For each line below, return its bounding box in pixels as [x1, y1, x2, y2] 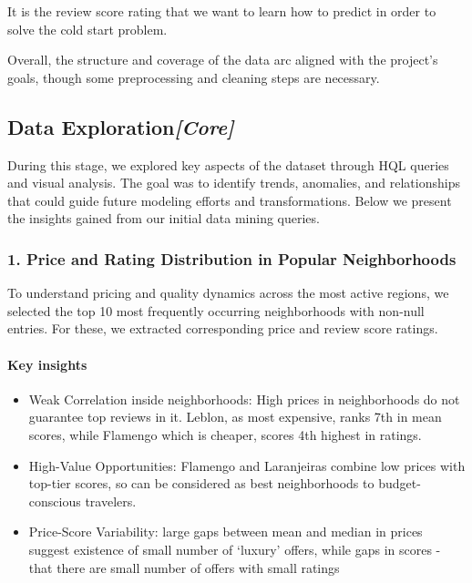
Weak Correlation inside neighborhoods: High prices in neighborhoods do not [28, 389, 460, 408]
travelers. [85, 491, 137, 510]
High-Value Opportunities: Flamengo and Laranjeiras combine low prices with [28, 455, 466, 475]
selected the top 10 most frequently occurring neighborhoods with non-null [7, 301, 425, 320]
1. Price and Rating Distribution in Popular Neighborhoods [7, 247, 457, 270]
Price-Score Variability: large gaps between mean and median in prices [28, 522, 423, 541]
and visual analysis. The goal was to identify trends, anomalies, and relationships [7, 173, 460, 192]
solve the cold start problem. [7, 19, 168, 38]
